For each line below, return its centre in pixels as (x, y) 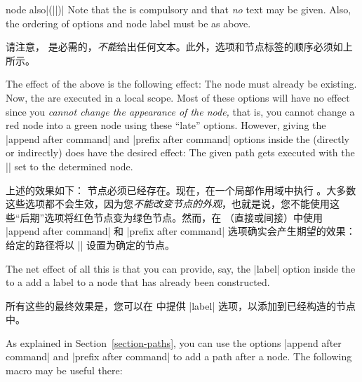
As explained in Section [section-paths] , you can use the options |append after (174, 342)
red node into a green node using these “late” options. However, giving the (166, 125)
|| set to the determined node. (69, 166)
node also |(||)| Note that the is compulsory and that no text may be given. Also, (179, 9)
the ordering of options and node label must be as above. (128, 23)
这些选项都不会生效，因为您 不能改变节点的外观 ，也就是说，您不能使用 (168, 204)
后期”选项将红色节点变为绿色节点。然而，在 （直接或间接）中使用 (171, 217)
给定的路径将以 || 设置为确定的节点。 (90, 244)
